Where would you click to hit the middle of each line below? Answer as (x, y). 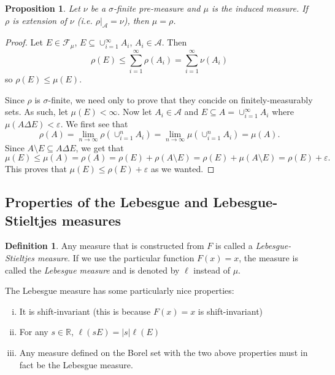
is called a (234, 246)
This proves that (36, 169)
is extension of (40, 20)
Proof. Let (24, 42)
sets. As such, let (37, 112)
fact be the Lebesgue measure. (76, 364)
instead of (212, 270)
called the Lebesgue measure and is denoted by (92, 270)
